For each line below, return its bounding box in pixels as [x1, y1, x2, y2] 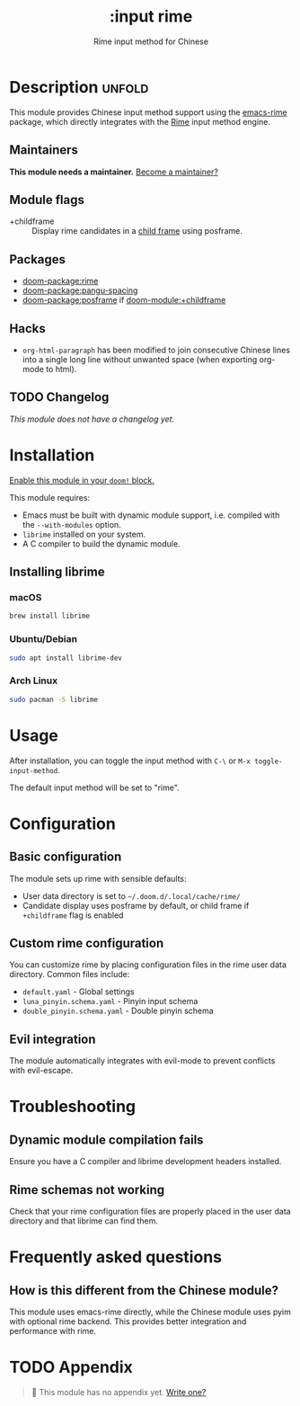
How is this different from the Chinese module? [9, 1283, 279, 1298]
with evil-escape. [9, 1065, 74, 1076]
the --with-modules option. [22, 519, 121, 529]
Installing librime [9, 565, 105, 580]
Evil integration [9, 1031, 96, 1046]
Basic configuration [9, 850, 122, 865]
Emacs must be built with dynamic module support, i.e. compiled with [22, 510, 280, 521]
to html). [46, 363, 77, 374]
